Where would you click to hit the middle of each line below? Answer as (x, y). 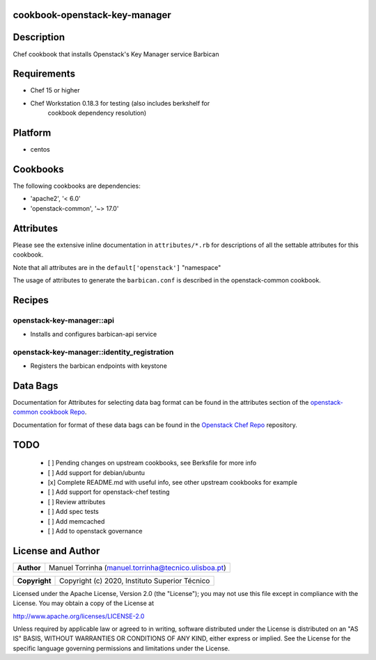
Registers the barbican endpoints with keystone (99, 366)
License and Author (56, 550)
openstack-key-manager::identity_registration (93, 352)
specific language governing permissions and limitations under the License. (121, 648)
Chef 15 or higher (55, 90)
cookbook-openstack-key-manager (92, 15)
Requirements (44, 74)
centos (40, 150)
